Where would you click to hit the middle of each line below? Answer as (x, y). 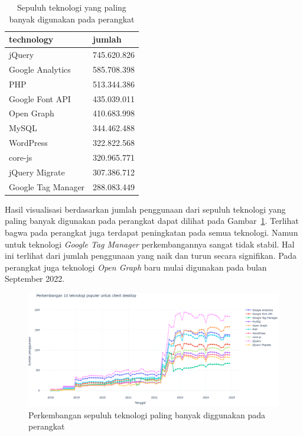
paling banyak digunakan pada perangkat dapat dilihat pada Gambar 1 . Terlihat (152, 221)
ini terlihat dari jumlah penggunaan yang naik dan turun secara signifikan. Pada (151, 256)
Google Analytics (40, 69)
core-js (21, 157)
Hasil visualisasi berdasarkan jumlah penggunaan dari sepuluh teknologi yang (145, 209)
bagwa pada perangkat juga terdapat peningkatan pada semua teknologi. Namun (151, 232)
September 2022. (35, 279)
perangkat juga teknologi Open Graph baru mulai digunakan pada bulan (136, 267)
